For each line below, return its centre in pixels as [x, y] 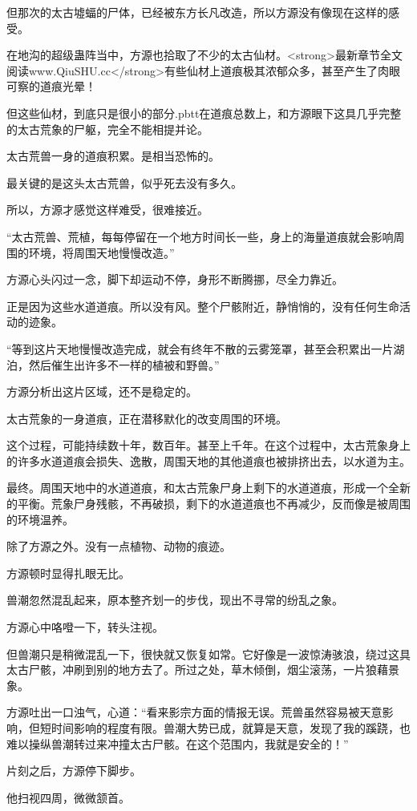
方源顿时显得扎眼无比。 [68, 573]
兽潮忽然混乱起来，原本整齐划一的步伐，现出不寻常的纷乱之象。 [175, 600]
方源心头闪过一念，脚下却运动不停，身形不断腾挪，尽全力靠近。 [175, 279]
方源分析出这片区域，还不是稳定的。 [102, 391]
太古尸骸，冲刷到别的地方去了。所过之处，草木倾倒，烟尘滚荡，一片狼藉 [197, 670]
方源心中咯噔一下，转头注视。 [85, 627]
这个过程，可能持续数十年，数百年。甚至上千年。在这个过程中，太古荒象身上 [208, 445]
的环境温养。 [40, 519]
